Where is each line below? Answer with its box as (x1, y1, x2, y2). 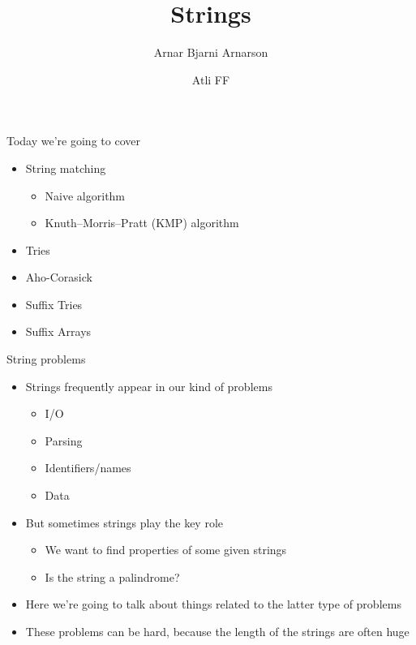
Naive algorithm (45, 187, 126, 204)
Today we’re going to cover (6, 132, 140, 149)
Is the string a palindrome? (45, 568, 180, 585)
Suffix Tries (25, 295, 83, 312)
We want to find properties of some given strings (45, 541, 287, 558)
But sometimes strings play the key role (25, 514, 224, 531)
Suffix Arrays (25, 323, 92, 340)
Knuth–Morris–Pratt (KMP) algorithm (45, 214, 239, 231)
